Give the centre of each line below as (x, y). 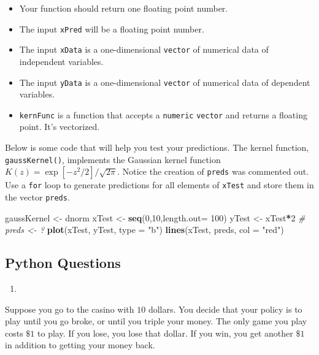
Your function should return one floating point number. (124, 8)
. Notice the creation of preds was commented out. (213, 171)
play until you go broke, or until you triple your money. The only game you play (156, 321)
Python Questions (63, 263)
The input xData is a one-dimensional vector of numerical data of (144, 49)
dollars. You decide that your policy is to (225, 309)
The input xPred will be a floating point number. (112, 29)
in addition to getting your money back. (80, 345)
